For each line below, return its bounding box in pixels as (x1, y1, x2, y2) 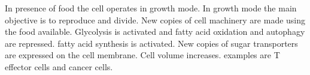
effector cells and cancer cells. (5, 60, 113, 73)
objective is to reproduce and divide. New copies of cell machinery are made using (5, 13, 306, 26)
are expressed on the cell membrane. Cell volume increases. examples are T (5, 49, 280, 61)
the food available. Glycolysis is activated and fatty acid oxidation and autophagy (5, 25, 305, 38)
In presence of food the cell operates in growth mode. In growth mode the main (5, 2, 297, 14)
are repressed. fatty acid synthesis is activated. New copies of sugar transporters (5, 37, 298, 49)
